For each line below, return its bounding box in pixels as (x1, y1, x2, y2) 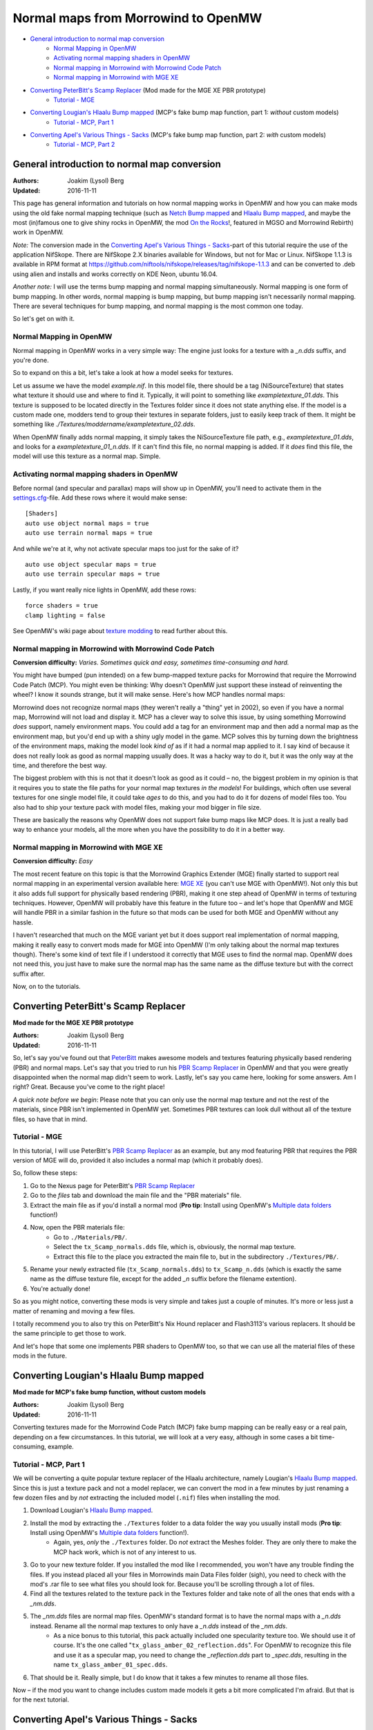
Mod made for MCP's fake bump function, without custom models (12, 1388, 207, 1396)
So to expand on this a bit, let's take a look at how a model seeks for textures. (12, 369, 234, 377)
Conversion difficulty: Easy (12, 857, 93, 865)
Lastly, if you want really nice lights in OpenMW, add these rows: (12, 585, 197, 594)
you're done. (12, 356, 50, 364)
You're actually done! (30, 1284, 91, 1293)
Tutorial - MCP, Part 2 (53, 140, 115, 149)
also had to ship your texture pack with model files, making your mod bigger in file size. (12, 803, 262, 811)
